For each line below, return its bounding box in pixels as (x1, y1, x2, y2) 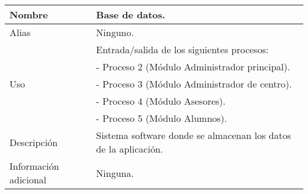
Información (9, 159, 59, 173)
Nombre (9, 8, 48, 21)
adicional (9, 173, 47, 186)
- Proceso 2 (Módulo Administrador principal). (96, 60, 290, 73)
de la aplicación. (96, 142, 163, 156)
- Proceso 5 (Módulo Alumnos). (96, 111, 227, 125)
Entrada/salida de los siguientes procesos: (96, 43, 269, 56)
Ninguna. (96, 166, 134, 180)
